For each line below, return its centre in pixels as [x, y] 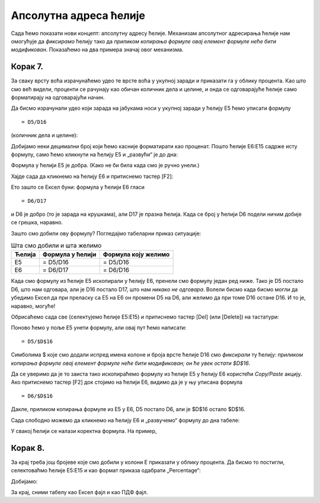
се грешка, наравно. [37, 222]
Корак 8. [28, 448]
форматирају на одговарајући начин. [58, 97]
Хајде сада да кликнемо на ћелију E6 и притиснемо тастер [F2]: [92, 176]
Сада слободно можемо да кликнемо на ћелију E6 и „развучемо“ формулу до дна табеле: [125, 420]
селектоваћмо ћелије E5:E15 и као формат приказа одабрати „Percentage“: [106, 470]
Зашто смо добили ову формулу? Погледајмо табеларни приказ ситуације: [106, 233]
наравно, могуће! [33, 306]
